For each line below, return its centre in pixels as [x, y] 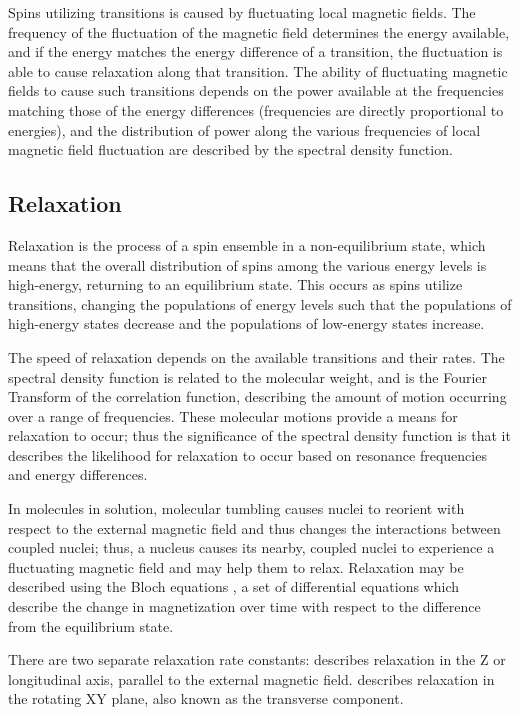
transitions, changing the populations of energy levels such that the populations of [260, 303]
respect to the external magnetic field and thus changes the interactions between [254, 527]
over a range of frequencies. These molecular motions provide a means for [233, 415]
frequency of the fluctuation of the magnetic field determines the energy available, [259, 31]
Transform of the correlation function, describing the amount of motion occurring [257, 396]
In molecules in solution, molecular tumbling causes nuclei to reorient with [236, 508]
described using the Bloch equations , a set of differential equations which [233, 586]
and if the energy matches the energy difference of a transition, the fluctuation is [255, 51]
